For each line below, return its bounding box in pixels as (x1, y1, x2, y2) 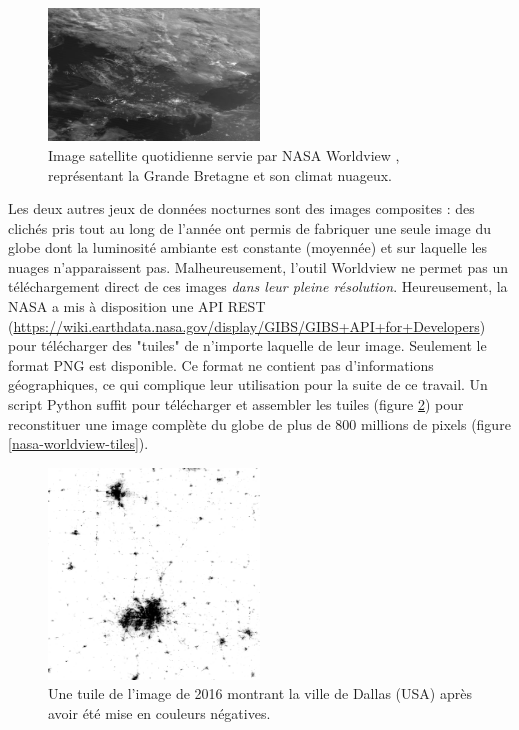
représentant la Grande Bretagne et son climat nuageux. (48, 164, 392, 185)
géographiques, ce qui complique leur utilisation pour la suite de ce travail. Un (8, 374, 488, 395)
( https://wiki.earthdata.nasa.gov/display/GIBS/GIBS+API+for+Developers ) (8, 315, 486, 336)
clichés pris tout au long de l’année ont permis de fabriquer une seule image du (8, 217, 492, 238)
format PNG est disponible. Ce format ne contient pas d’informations (8, 354, 434, 375)
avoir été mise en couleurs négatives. (48, 703, 271, 724)
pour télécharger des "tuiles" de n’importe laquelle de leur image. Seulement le (8, 335, 487, 356)
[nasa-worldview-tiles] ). (8, 433, 149, 454)
